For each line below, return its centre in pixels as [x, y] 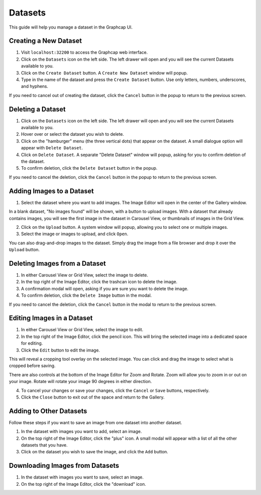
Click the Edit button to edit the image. [60, 350]
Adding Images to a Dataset [51, 191]
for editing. [32, 343]
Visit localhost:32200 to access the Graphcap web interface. [84, 52]
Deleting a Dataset [37, 109]
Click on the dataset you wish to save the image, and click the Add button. [95, 452]
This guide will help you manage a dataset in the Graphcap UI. [71, 27]
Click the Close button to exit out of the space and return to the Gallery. [93, 397]
